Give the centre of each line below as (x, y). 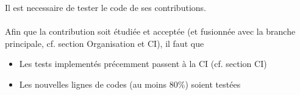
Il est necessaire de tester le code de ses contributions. (105, 7)
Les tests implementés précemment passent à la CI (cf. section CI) (143, 64)
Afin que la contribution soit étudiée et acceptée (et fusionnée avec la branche (150, 31)
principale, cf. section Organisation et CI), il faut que (105, 43)
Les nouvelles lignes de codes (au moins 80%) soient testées (130, 84)
